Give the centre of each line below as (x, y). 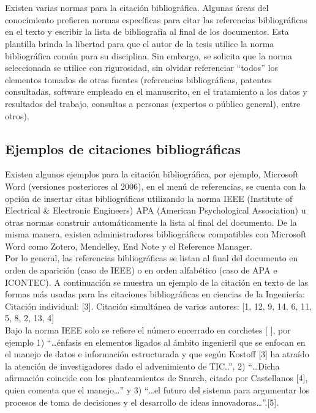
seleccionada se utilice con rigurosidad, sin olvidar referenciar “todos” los (141, 68)
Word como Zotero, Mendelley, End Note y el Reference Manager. (129, 246)
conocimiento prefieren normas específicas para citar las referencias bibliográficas (156, 19)
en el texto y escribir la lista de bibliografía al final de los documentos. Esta (147, 32)
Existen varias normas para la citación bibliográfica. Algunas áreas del (137, 8)
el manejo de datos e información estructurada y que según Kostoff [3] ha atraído (157, 354)
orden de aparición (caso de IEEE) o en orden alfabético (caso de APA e (141, 270)
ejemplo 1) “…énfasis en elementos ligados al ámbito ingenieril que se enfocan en (155, 342)
